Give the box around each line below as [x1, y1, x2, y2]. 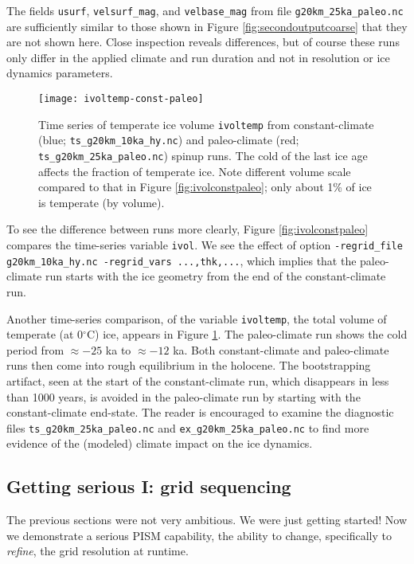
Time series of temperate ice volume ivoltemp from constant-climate [38, 116, 374, 132]
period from [6, 341, 64, 358]
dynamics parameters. [6, 65, 113, 81]
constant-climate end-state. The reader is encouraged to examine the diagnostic [6, 404, 394, 421]
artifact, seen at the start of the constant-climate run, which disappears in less [6, 372, 389, 389]
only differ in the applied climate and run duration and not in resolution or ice [6, 49, 390, 65]
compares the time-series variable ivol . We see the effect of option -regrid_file [6, 237, 403, 253]
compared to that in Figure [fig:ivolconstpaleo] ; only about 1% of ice [38, 178, 372, 195]
